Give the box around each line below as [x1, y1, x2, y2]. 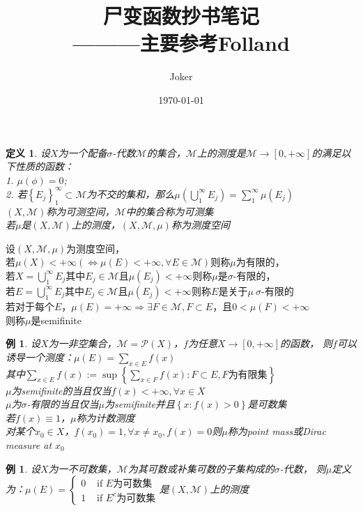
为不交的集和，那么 [86, 186, 175, 201]
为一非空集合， [48, 336, 117, 351]
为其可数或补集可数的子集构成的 [128, 461, 275, 475]
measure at [6, 437, 52, 452]
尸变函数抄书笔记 [102, 1, 259, 30]
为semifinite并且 [104, 397, 175, 411]
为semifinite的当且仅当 [11, 383, 111, 397]
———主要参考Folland [72, 29, 290, 57]
